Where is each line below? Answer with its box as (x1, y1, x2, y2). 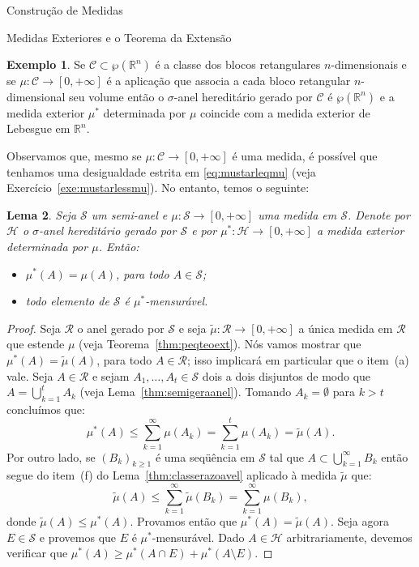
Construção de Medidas (6, 2, 123, 18)
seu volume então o (69, 87, 165, 104)
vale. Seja (6, 367, 53, 384)
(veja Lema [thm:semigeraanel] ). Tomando (79, 383, 292, 400)
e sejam (92, 367, 130, 384)
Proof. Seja (6, 319, 61, 336)
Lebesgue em (6, 120, 71, 137)
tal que (269, 448, 304, 465)
